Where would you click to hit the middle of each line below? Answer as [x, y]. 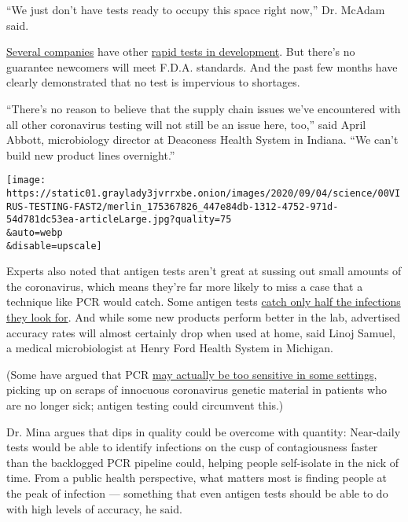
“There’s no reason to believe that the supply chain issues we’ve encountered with [204, 108]
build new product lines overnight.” [91, 154]
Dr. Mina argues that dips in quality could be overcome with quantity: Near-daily [204, 431]
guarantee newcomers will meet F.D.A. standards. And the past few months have [202, 66]
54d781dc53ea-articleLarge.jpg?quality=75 [119, 220]
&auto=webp [35, 232]
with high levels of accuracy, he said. [94, 508]
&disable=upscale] [54, 246]
